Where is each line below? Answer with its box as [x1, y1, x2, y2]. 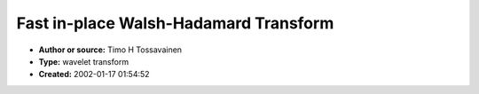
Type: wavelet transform [38, 56, 129, 67]
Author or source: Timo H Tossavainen [38, 44, 182, 55]
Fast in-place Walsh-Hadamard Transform [16, 13, 334, 33]
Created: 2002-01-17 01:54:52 [38, 69, 150, 80]
